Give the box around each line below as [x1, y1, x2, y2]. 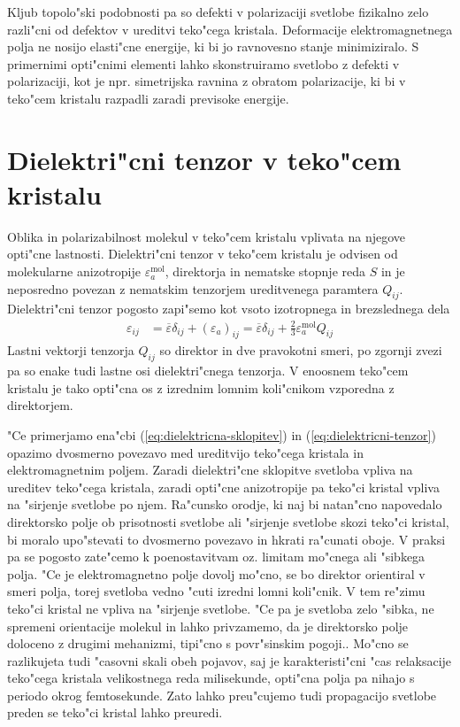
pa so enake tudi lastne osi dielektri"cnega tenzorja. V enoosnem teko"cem [7, 361, 409, 380]
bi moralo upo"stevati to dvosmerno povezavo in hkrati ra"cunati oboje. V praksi [7, 530, 446, 548]
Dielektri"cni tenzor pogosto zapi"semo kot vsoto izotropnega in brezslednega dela [7, 299, 450, 318]
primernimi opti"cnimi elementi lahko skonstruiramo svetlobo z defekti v [7, 54, 400, 73]
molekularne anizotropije [7, 262, 141, 281]
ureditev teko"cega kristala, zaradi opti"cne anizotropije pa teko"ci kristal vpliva [7, 477, 440, 496]
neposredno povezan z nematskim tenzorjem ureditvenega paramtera [7, 279, 379, 298]
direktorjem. [7, 396, 73, 414]
